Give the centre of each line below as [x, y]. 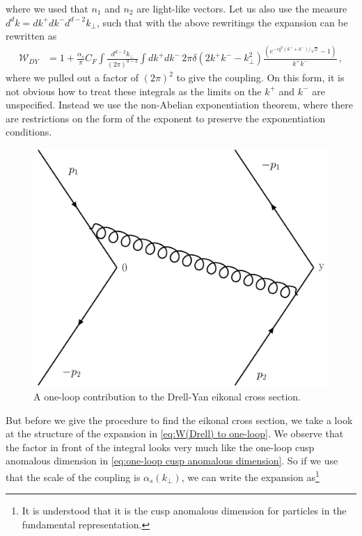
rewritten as [31, 36]
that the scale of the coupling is [73, 477]
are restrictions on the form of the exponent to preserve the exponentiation [166, 118]
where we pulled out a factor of [72, 77]
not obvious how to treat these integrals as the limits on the [134, 91]
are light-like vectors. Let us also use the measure [242, 8]
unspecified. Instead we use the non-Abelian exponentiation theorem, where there [179, 105]
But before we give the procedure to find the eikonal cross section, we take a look [179, 420]
